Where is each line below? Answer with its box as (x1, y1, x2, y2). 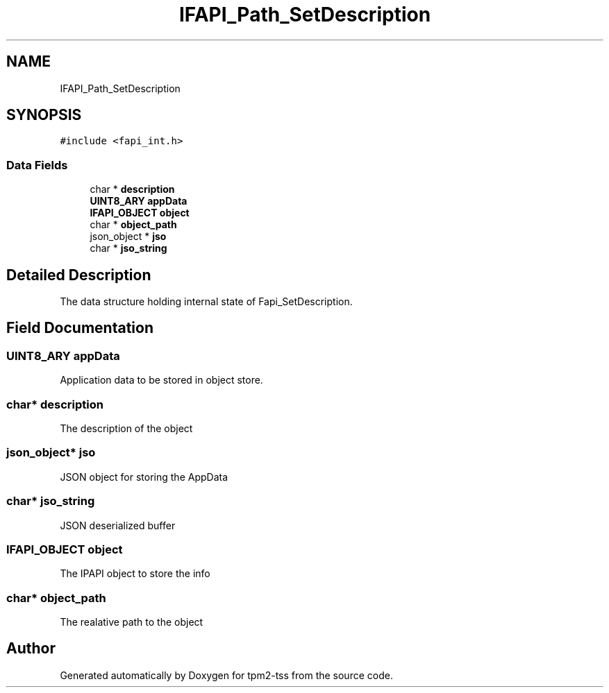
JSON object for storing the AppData (60, 470, 228, 483)
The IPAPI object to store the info (60, 567, 210, 580)
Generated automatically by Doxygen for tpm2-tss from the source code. (60, 669, 393, 681)
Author (6, 640, 56, 658)
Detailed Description (6, 266, 151, 284)
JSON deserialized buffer (60, 519, 176, 531)
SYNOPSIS (6, 106, 82, 124)
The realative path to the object (60, 616, 203, 628)
